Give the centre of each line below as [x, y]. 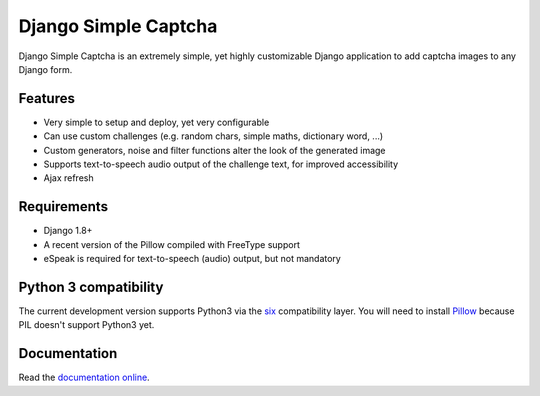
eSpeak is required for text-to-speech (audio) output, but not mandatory [192, 259]
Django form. [45, 69]
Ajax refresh [68, 178]
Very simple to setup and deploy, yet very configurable [156, 122]
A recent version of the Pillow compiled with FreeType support [171, 244]
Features [46, 98]
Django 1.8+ [68, 231]
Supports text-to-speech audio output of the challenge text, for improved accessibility [221, 164]
